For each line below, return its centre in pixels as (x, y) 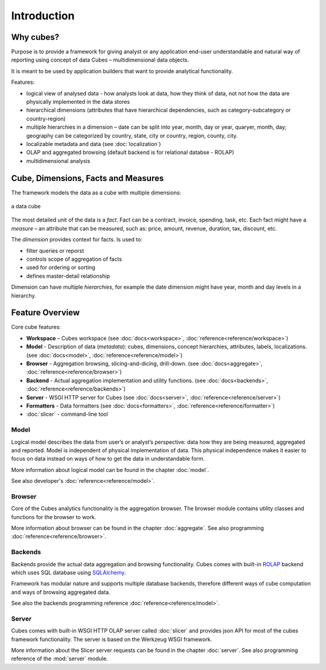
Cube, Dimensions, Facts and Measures (88, 178)
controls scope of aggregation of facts (74, 259)
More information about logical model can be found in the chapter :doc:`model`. (110, 470)
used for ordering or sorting (61, 267)
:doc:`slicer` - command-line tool (67, 414)
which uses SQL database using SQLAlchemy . (69, 572)
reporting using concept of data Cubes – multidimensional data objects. (100, 60)
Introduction (43, 16)
